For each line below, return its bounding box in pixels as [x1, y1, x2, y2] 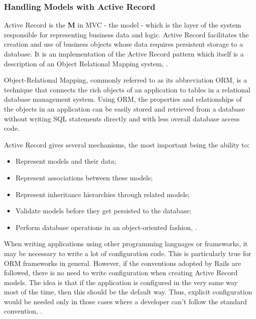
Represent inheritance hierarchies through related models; [15, 189, 190, 199]
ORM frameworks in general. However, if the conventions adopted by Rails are [4, 258, 241, 268]
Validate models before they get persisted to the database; [15, 205, 192, 216]
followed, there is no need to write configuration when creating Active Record [4, 267, 238, 278]
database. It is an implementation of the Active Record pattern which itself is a [4, 49, 244, 58]
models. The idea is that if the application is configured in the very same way [4, 277, 238, 287]
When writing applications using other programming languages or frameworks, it [4, 238, 248, 249]
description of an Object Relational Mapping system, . [4, 58, 168, 68]
